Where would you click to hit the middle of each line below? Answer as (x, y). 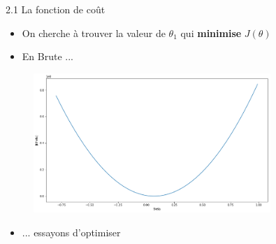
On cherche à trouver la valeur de (94, 33)
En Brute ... (48, 56)
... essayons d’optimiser (71, 232)
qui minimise (211, 33)
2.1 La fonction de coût (56, 9)
